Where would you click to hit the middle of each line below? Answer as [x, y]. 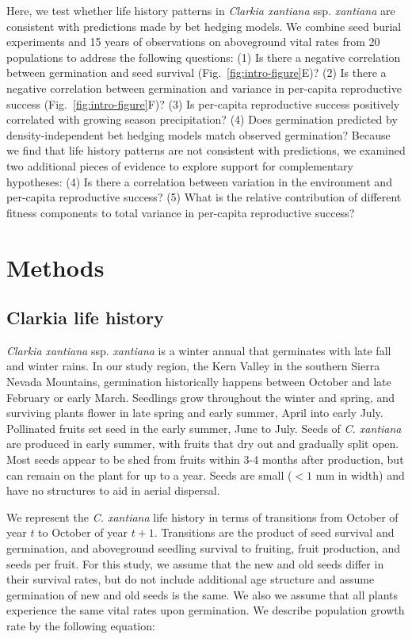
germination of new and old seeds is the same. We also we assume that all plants [202, 594]
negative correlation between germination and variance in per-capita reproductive [204, 88]
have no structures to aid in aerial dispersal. [113, 490]
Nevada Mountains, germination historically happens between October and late [199, 382]
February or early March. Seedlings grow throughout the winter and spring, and [200, 397]
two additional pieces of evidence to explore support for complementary [180, 165]
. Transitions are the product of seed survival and [274, 532]
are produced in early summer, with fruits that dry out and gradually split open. [203, 444]
